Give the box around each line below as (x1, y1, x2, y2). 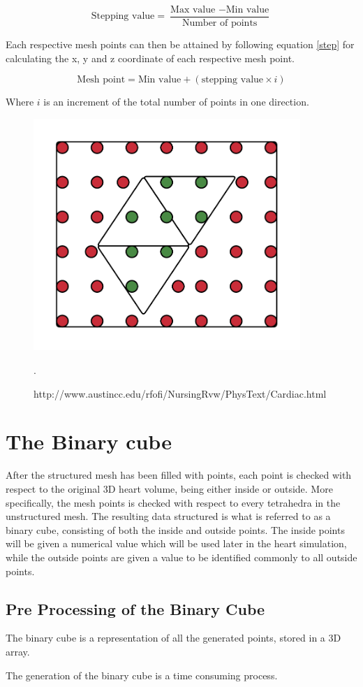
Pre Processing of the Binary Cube (6, 598, 265, 619)
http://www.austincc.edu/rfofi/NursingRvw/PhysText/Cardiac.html (34, 386, 327, 400)
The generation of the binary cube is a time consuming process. (6, 667, 278, 682)
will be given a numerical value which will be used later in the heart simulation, (6, 536, 347, 551)
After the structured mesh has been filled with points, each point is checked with (6, 468, 352, 482)
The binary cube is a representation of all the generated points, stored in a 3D (6, 630, 341, 645)
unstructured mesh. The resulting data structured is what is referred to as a (6, 509, 331, 523)
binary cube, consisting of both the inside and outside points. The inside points (6, 522, 345, 537)
